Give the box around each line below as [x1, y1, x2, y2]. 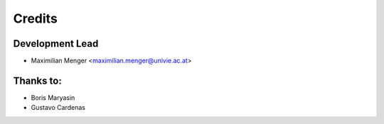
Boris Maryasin [31, 93, 75, 102]
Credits [13, 11, 58, 26]
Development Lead [13, 38, 99, 50]
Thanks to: [13, 74, 62, 86]
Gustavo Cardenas [31, 103, 85, 112]
